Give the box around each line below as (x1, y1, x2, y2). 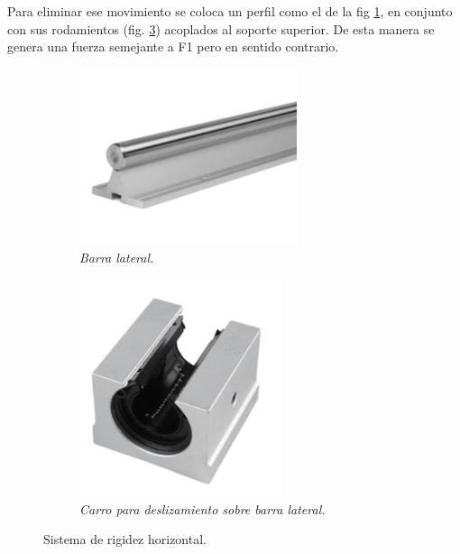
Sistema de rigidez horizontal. (43, 530, 207, 549)
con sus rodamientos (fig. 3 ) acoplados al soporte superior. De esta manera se (7, 19, 435, 38)
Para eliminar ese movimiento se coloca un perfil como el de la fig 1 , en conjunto (7, 2, 453, 20)
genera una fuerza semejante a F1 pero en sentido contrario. (7, 37, 339, 56)
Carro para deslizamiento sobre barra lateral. (79, 499, 326, 518)
